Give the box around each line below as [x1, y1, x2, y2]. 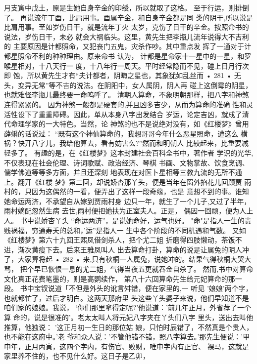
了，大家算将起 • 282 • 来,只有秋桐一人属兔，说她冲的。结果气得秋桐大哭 [4, 254, 245, 264]
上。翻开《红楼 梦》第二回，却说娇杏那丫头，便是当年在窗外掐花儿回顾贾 [4, 176, 242, 187]
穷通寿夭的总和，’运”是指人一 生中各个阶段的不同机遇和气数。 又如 [31, 225, 246, 235]
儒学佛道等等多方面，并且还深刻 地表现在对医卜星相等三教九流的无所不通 [4, 167, 242, 177]
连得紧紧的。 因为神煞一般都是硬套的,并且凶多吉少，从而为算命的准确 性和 [4, 99, 247, 109]
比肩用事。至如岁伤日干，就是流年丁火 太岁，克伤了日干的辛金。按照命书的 [4, 22, 249, 32]
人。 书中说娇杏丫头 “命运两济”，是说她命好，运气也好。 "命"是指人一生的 [4, 215, 245, 226]
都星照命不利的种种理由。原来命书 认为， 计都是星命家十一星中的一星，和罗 [4, 50, 252, 61]
